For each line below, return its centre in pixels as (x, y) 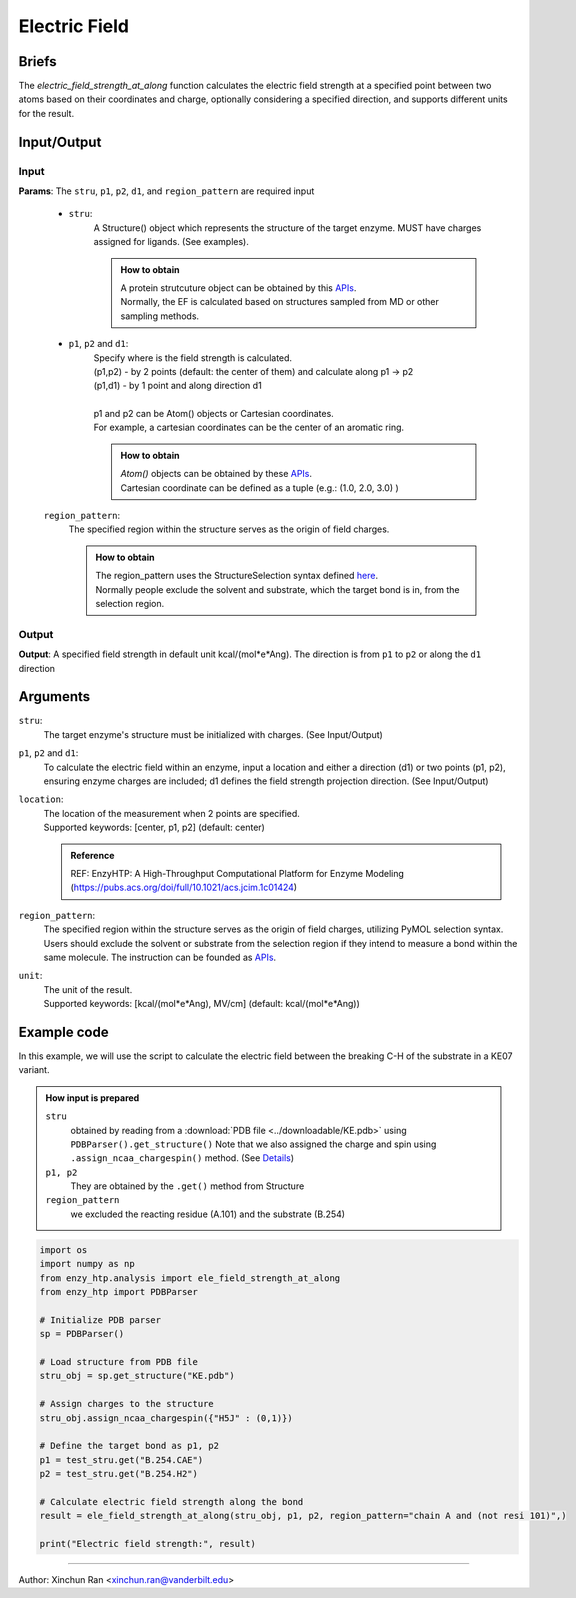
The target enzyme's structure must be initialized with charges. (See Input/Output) (213, 734)
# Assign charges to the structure (126, 1404)
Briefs (37, 61)
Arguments (54, 696)
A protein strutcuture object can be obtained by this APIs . (238, 287)
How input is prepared (92, 1097)
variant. (34, 1070)
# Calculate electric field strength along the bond (171, 1501)
